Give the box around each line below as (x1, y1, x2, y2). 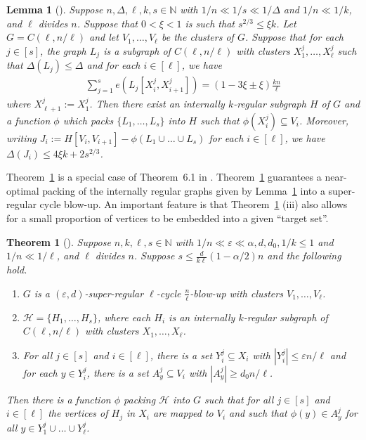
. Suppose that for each (244, 30, 344, 44)
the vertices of (48, 406, 108, 420)
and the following (267, 248, 341, 263)
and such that (229, 406, 287, 420)
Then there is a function (6, 392, 111, 406)
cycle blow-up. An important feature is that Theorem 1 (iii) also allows (39, 197, 348, 212)
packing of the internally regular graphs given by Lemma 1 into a (42, 183, 325, 198)
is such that (185, 15, 235, 30)
